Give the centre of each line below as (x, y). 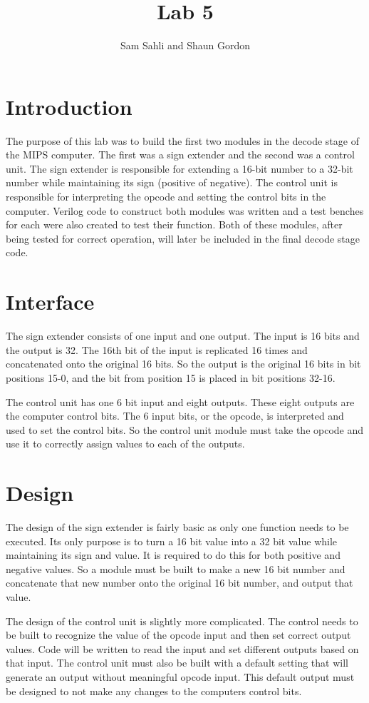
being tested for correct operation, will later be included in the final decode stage (183, 238)
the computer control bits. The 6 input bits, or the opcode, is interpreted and (175, 416)
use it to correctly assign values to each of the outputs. (125, 444)
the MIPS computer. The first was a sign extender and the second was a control (180, 155)
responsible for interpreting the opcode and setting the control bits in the (166, 197)
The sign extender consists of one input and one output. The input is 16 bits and (183, 336)
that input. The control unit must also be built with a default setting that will (177, 663)
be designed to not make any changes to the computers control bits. (154, 691)
